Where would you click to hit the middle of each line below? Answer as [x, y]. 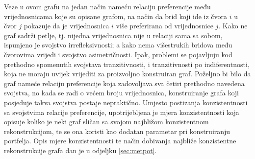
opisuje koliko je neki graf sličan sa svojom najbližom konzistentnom [106, 122]
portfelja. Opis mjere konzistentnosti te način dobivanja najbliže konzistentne [120, 141]
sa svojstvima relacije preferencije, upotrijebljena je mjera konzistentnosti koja [122, 112]
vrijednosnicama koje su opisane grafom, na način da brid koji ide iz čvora [116, 16]
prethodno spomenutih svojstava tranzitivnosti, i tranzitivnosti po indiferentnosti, [127, 64]
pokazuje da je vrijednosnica [66, 26]
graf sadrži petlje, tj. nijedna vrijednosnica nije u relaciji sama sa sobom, [113, 35]
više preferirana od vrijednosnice [165, 26]
